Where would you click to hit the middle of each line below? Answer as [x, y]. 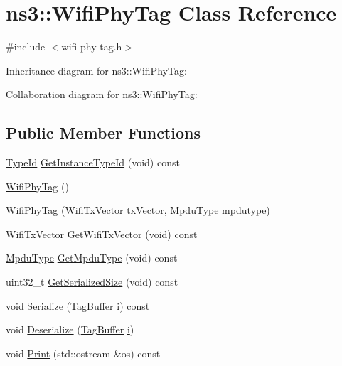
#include [26, 47]
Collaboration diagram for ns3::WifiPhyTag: [102, 94]
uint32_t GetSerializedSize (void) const [92, 282]
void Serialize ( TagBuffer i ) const [78, 305]
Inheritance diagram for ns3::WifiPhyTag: [96, 70]
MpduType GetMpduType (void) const [92, 258]
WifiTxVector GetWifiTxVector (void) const [102, 233]
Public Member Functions [103, 133]
